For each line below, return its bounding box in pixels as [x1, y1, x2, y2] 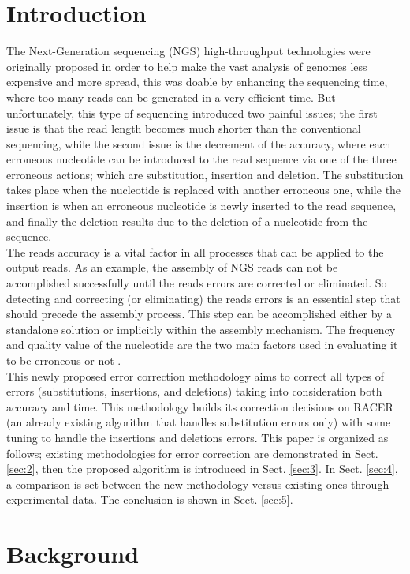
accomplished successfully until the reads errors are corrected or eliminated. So [6, 275, 387, 291]
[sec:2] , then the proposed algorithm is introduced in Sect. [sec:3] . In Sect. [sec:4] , [6, 460, 398, 477]
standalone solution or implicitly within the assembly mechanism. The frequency [6, 321, 396, 337]
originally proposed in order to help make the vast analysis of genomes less [6, 58, 367, 74]
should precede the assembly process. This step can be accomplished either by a [6, 306, 393, 322]
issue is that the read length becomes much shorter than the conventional [6, 120, 361, 137]
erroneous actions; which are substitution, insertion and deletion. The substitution [6, 166, 404, 182]
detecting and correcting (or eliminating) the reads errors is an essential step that [6, 290, 401, 306]
